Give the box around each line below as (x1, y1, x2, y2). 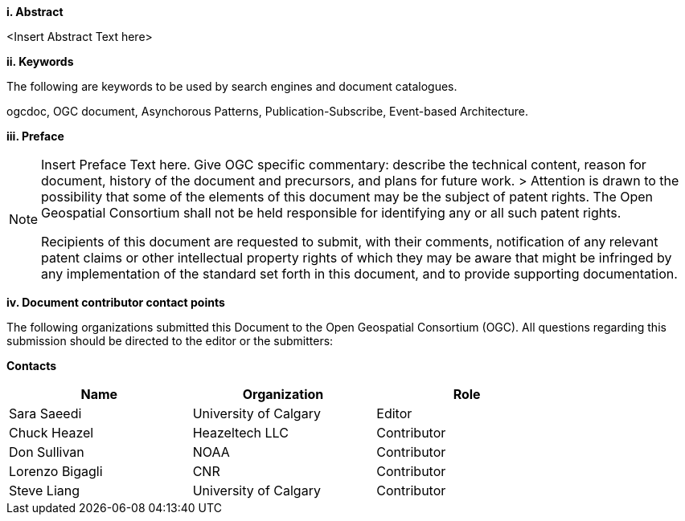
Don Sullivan (9, 444, 84, 460)
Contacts (6, 359, 57, 372)
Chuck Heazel (9, 425, 94, 441)
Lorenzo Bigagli (9, 463, 103, 479)
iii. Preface (6, 129, 64, 143)
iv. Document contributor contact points (6, 295, 225, 309)
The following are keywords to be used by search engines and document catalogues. (6, 79, 457, 93)
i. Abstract (6, 5, 64, 18)
